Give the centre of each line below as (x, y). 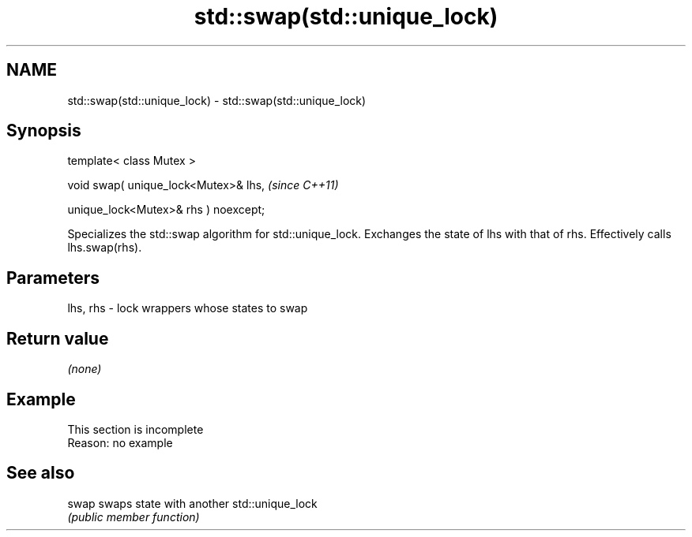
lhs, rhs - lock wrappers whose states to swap (188, 308)
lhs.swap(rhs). (105, 248)
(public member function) (134, 516)
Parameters (53, 278)
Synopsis (44, 131)
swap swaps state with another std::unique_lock (192, 503)
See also (41, 473)
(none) (85, 369)
